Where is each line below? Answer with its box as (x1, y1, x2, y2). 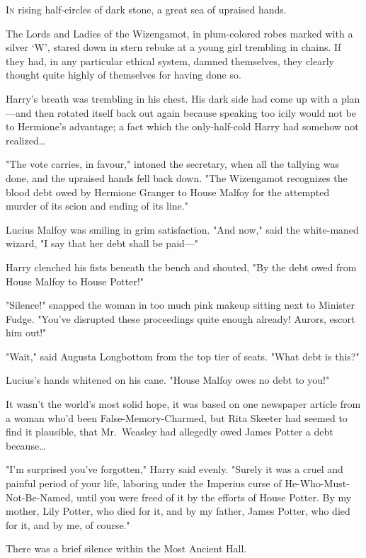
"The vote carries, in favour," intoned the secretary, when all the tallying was (6, 156, 339, 171)
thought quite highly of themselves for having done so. (6, 67, 241, 82)
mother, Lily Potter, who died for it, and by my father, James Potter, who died (6, 503, 350, 518)
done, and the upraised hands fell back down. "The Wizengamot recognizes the (6, 170, 348, 185)
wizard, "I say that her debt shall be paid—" (6, 236, 199, 251)
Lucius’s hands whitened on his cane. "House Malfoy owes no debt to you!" (6, 372, 330, 387)
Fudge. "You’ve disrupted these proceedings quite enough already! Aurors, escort (6, 311, 355, 326)
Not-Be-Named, (6, 489, 74, 504)
